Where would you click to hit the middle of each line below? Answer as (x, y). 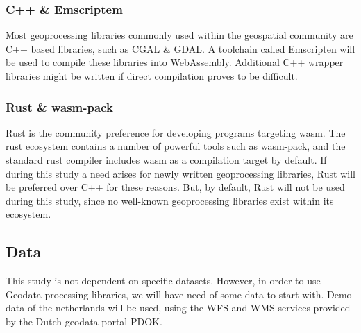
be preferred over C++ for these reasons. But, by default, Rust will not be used (175, 187)
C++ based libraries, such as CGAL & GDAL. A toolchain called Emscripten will (180, 48)
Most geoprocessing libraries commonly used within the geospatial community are (179, 35)
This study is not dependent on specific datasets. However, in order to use (163, 281)
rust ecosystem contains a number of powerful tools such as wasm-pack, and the (176, 146)
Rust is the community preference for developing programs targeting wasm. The (176, 132)
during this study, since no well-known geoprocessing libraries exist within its (170, 200)
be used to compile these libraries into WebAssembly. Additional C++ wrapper (175, 62)
